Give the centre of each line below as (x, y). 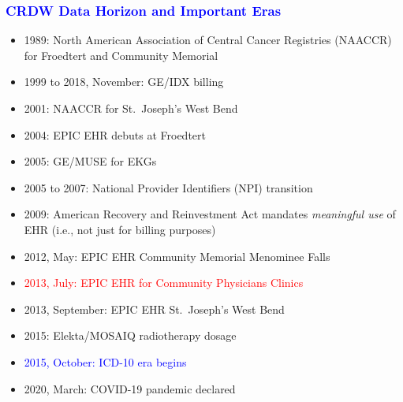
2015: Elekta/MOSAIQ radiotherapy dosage (130, 335)
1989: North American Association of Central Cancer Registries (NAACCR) (208, 40)
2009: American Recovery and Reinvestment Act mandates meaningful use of (210, 214)
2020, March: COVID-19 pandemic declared (130, 388)
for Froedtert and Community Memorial (121, 55)
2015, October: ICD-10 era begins (105, 361)
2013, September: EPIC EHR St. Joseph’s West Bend (154, 309)
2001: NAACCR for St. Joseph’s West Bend (131, 108)
